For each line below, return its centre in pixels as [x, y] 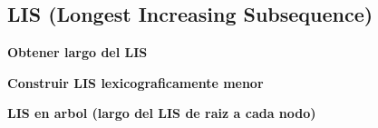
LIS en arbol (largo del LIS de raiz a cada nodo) [162, 113]
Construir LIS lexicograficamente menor [136, 82]
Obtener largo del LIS [78, 52]
